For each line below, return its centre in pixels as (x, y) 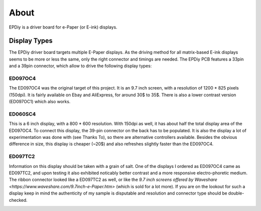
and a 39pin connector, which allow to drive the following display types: (80, 66)
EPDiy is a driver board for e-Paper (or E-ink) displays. (63, 27)
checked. (18, 200)
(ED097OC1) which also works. (40, 102)
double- (236, 193)
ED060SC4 (22, 114)
